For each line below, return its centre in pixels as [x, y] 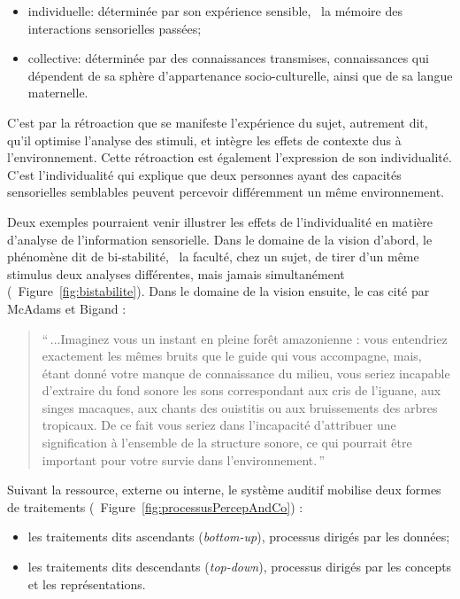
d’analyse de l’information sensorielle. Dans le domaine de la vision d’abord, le [220, 239]
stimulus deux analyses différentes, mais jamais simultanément [176, 273]
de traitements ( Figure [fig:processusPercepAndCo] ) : [155, 506]
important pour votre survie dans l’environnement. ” [184, 459]
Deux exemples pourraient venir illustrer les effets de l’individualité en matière [220, 221]
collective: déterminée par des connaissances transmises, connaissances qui [228, 58]
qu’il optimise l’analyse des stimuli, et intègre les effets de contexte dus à [204, 140]
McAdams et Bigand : [67, 308]
